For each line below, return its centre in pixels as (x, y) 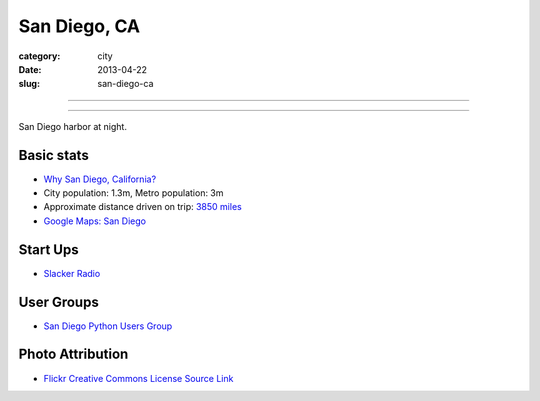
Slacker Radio (72, 273)
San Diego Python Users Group (108, 326)
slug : (29, 84)
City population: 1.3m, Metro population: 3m (133, 193)
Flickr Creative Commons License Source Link (138, 378)
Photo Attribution (73, 354)
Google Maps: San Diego (95, 221)
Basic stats (53, 155)
